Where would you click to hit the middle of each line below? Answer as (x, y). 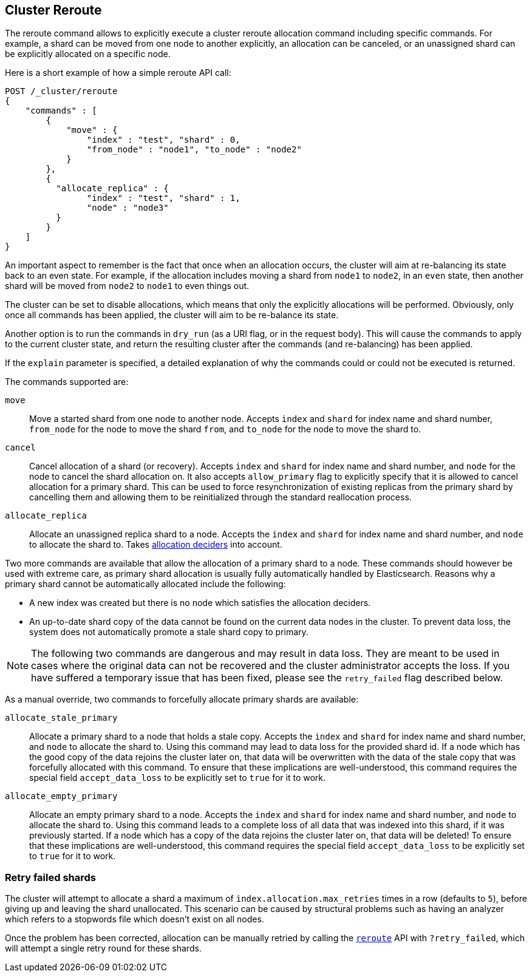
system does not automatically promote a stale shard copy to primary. (169, 632)
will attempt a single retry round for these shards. (103, 948)
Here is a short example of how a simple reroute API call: (118, 73)
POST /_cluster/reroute (61, 91)
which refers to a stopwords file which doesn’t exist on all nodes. (135, 919)
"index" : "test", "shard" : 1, (163, 198)
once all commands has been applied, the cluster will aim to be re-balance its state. (172, 315)
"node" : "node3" (128, 208)
